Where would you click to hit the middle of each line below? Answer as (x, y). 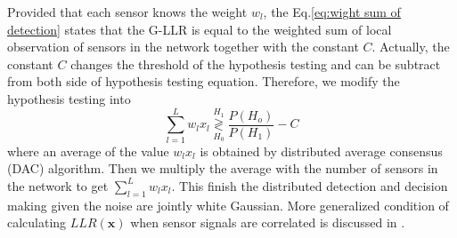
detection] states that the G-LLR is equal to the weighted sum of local (200, 29)
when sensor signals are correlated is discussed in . (268, 222)
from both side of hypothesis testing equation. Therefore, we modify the (204, 81)
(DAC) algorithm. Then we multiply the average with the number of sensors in (223, 168)
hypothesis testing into (69, 98)
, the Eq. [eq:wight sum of (332, 12)
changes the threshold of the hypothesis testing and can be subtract (256, 63)
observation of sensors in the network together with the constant (183, 47)
